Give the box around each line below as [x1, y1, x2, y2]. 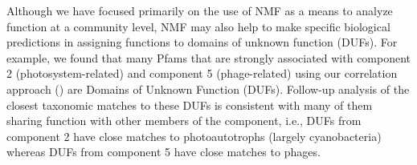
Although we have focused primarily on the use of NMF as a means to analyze [6, 2, 393, 18]
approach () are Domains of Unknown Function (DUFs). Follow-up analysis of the [6, 80, 410, 97]
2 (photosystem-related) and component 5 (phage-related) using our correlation [6, 65, 398, 82]
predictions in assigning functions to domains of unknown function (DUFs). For [6, 34, 398, 50]
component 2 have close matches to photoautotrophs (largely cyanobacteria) [6, 127, 382, 144]
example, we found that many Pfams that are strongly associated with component [6, 49, 411, 66]
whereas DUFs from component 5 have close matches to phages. [6, 143, 321, 160]
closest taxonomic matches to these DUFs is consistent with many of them [6, 96, 373, 113]
